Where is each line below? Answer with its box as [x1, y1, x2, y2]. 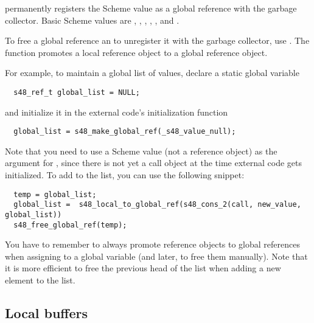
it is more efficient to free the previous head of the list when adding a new [5, 262, 281, 274]
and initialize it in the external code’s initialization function [5, 105, 228, 118]
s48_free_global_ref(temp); [13, 220, 127, 229]
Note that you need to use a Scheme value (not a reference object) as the [5, 144, 277, 157]
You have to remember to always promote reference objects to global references [5, 238, 300, 251]
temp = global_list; [13, 190, 97, 199]
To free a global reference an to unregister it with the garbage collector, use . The [5, 34, 310, 47]
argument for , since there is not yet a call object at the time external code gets [5, 156, 302, 169]
